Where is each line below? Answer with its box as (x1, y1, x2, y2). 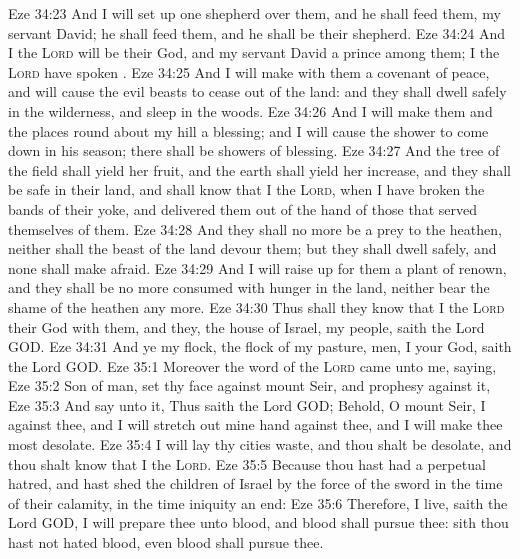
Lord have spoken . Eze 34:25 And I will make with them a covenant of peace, (8, 61, 490, 82)
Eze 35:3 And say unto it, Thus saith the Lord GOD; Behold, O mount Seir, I (8, 394, 486, 415)
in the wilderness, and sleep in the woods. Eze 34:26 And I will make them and (8, 100, 493, 121)
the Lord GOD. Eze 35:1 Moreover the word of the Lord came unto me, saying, (8, 355, 497, 376)
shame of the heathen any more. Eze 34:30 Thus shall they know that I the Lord (8, 296, 505, 317)
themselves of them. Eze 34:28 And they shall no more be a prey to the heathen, (8, 218, 502, 239)
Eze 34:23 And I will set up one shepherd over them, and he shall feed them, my (8, 3, 501, 23)
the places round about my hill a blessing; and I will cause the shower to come (8, 120, 489, 141)
